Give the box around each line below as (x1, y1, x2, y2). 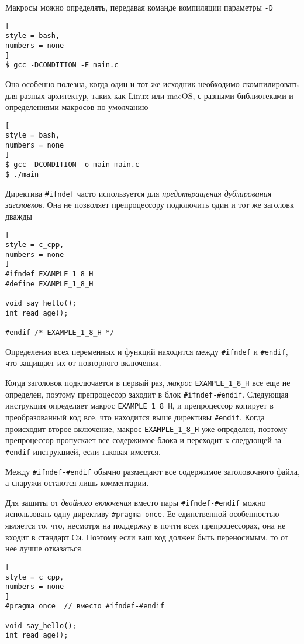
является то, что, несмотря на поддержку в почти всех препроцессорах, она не (5, 519, 286, 532)
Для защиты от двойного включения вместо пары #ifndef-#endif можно (5, 496, 266, 508)
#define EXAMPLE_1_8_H (5, 279, 94, 288)
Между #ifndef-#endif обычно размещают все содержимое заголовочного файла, (5, 465, 300, 477)
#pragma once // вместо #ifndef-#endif (5, 602, 165, 611)
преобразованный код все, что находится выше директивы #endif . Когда (5, 410, 265, 423)
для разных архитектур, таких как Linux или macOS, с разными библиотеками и (5, 89, 293, 101)
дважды (5, 210, 32, 222)
